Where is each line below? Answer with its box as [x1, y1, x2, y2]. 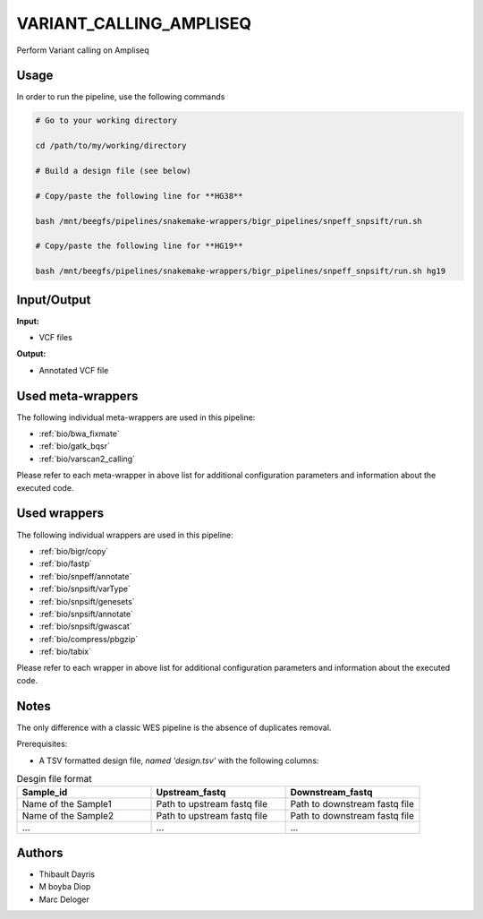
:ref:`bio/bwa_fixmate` [38, 428, 120, 439]
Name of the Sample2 [21, 810, 114, 822]
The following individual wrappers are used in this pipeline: [16, 529, 234, 540]
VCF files [38, 332, 73, 343]
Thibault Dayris [38, 869, 96, 880]
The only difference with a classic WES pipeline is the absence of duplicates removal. [16, 722, 332, 733]
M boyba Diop [38, 881, 91, 892]
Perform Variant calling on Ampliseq [16, 45, 149, 56]
